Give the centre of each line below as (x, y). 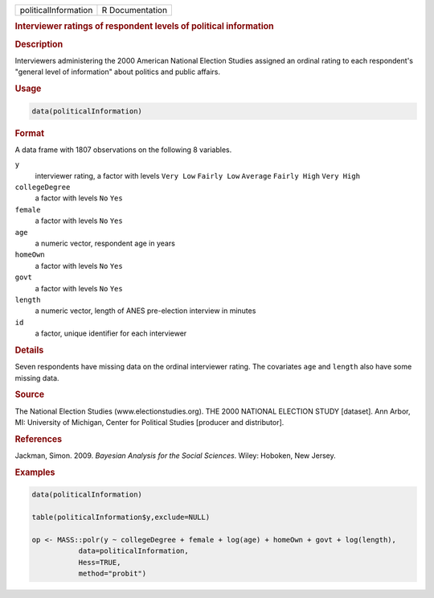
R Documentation (135, 10)
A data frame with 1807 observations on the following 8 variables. (123, 150)
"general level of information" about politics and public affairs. (118, 72)
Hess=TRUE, (100, 562)
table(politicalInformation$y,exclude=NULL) (121, 518)
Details (29, 350)
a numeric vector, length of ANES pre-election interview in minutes (145, 311)
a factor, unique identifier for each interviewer (111, 333)
